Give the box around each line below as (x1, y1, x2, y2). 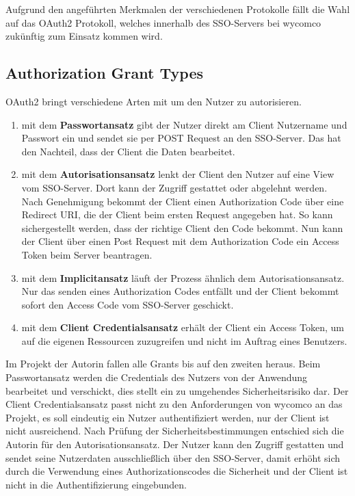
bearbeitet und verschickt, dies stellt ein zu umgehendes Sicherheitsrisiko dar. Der (5, 383, 349, 397)
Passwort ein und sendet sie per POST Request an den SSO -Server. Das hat (21, 131, 341, 145)
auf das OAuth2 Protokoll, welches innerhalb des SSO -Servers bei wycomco (5, 15, 321, 29)
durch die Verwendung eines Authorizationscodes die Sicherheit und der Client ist (5, 464, 348, 478)
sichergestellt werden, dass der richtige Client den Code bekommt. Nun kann (21, 220, 343, 235)
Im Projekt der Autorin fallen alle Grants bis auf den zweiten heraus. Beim (5, 356, 321, 371)
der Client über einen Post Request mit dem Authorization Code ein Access (21, 234, 339, 248)
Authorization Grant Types (5, 62, 204, 83)
